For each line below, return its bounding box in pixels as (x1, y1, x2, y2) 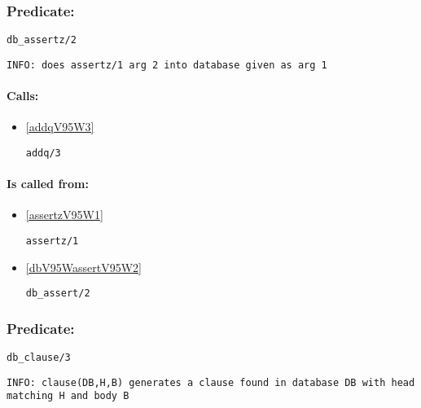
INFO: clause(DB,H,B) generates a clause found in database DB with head (7, 376, 415, 388)
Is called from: (7, 175, 89, 192)
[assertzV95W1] (25, 206, 103, 223)
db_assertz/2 (7, 34, 77, 46)
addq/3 (25, 147, 61, 159)
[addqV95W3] (25, 118, 94, 135)
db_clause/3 (7, 352, 71, 364)
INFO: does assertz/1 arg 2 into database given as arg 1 (7, 59, 327, 71)
